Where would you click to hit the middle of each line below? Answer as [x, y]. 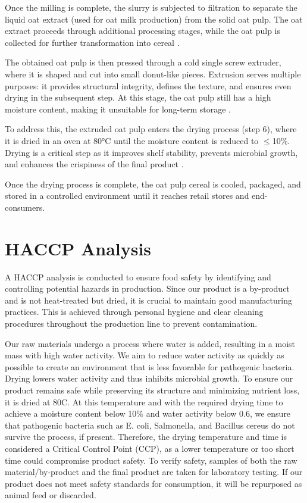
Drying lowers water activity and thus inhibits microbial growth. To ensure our [149, 378]
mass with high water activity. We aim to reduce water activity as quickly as [145, 355]
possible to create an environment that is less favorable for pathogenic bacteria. [150, 366]
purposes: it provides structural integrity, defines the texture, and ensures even [148, 85]
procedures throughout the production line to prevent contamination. [131, 323]
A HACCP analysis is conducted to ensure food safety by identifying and [138, 277]
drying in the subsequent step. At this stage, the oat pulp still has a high [138, 97]
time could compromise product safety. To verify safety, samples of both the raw [151, 460]
